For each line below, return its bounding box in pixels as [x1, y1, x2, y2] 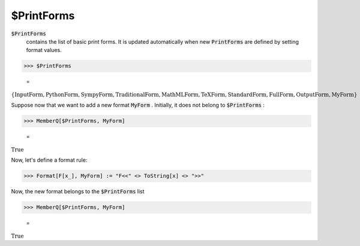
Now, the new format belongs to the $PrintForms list [11, 188, 145, 195]
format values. [26, 47, 62, 54]
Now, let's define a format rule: [11, 156, 88, 164]
